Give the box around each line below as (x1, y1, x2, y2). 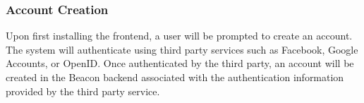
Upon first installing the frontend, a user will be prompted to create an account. (6, 28, 353, 43)
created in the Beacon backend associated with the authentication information (6, 70, 344, 84)
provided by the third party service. (6, 83, 160, 98)
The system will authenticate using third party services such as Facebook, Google (6, 42, 358, 56)
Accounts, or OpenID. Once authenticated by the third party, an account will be (6, 56, 354, 71)
